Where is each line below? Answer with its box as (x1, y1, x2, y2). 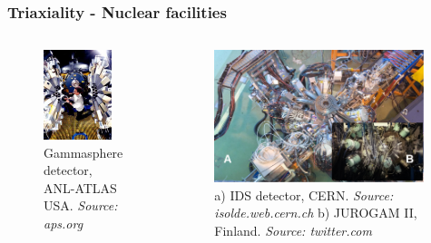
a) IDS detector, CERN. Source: (214, 185, 394, 204)
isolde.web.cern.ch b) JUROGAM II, (214, 203, 417, 222)
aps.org (44, 214, 83, 233)
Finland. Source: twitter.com (214, 220, 372, 239)
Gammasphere (44, 142, 123, 161)
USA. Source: (44, 196, 118, 215)
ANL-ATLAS (44, 178, 117, 197)
